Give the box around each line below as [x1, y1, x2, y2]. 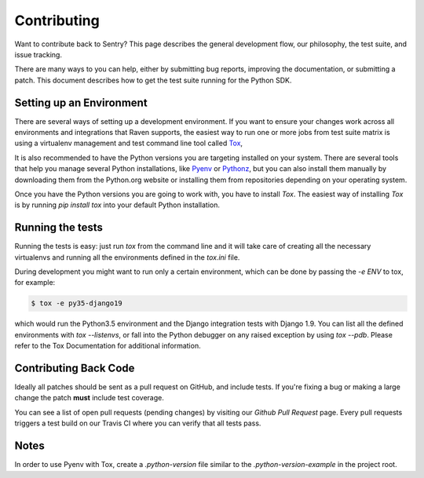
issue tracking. [14, 49, 63, 59]
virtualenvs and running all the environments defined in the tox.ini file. [14, 252, 240, 262]
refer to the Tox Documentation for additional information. [14, 341, 201, 351]
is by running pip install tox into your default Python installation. [14, 200, 220, 210]
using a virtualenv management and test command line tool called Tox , [14, 138, 243, 148]
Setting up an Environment [14, 96, 148, 109]
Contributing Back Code [14, 362, 135, 374]
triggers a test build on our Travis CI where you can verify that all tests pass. [14, 418, 261, 428]
